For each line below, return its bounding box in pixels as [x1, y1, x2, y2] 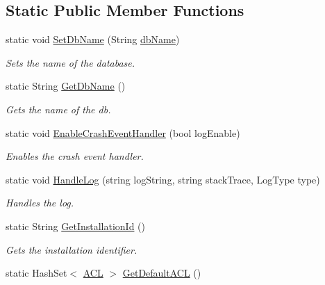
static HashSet [6, 266, 67, 280]
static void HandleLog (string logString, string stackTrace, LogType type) [6, 172, 320, 186]
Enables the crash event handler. [6, 149, 144, 163]
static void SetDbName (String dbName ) [6, 32, 180, 47]
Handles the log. [6, 195, 74, 210]
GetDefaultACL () [122, 266, 201, 280]
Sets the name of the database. [6, 55, 135, 70]
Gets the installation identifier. [6, 242, 137, 256]
